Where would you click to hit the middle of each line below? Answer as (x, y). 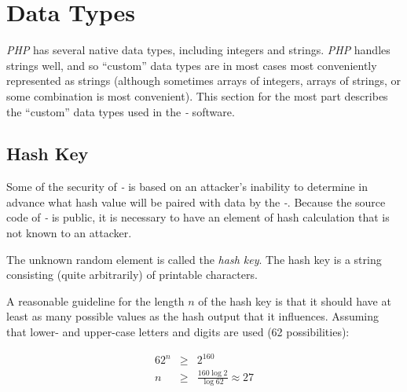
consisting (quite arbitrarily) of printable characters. (132, 275)
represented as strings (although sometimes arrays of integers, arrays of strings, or (204, 81)
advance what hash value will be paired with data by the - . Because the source (196, 201)
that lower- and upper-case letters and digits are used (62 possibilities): (178, 332)
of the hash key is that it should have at (295, 300)
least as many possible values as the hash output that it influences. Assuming (193, 316)
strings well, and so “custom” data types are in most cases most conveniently (192, 65)
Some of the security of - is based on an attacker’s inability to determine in (187, 187)
